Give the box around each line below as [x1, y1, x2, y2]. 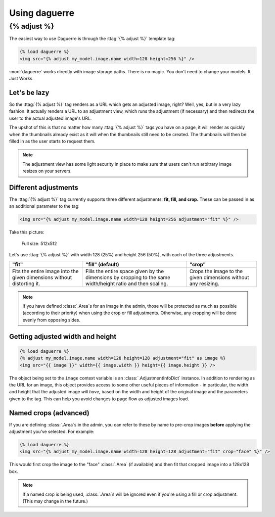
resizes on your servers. [22, 168, 72, 174]
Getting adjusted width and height [9, 332, 117, 341]
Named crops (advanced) [9, 409, 90, 417]
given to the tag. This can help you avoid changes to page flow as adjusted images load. [9, 396, 189, 402]
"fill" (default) [85, 261, 120, 268]
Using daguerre [9, 7, 75, 18]
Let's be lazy [9, 88, 49, 96]
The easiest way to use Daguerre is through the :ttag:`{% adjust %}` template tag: [9, 36, 176, 42]
